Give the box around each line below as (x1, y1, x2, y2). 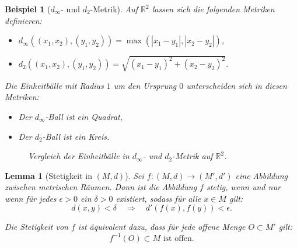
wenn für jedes (5, 192, 57, 204)
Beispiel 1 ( (5, 3, 51, 15)
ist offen (163, 234, 192, 243)
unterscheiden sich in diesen (186, 79, 287, 91)
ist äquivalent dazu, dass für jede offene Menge (78, 221, 246, 233)
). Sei (125, 169, 144, 181)
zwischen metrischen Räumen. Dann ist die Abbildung (5, 181, 197, 193)
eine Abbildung (235, 169, 288, 181)
